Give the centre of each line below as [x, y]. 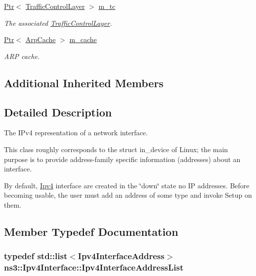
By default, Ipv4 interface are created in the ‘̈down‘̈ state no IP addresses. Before [127, 185]
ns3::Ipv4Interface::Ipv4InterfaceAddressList [94, 267]
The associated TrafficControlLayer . [58, 23]
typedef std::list [36, 256]
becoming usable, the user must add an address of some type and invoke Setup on [128, 195]
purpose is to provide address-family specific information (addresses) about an [122, 159]
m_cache [83, 39]
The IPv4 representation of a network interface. [76, 133]
